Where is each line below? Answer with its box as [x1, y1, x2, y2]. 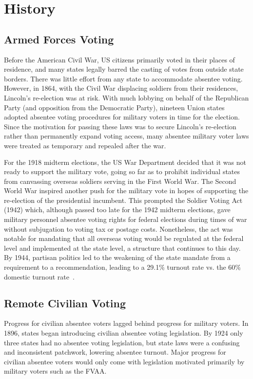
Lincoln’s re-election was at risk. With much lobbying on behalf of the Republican [4, 92, 249, 102]
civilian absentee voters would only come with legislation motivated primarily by [4, 356, 245, 366]
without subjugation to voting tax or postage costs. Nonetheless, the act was [4, 223, 233, 234]
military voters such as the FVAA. [4, 366, 107, 376]
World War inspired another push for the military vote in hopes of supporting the [4, 185, 249, 196]
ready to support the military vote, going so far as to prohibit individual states [4, 166, 240, 177]
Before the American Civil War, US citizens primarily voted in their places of [4, 54, 235, 64]
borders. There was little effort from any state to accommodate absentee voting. [4, 73, 243, 83]
